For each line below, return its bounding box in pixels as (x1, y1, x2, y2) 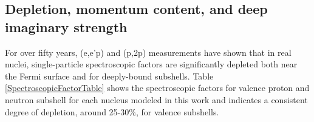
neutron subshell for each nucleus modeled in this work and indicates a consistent (5, 93, 308, 106)
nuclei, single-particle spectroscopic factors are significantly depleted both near (5, 58, 298, 70)
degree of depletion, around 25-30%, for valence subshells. (5, 105, 219, 118)
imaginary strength (5, 17, 128, 36)
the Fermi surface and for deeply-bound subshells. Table (5, 69, 214, 82)
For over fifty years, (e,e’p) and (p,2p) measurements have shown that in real (5, 46, 292, 58)
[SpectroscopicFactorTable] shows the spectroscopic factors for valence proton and (5, 81, 310, 94)
